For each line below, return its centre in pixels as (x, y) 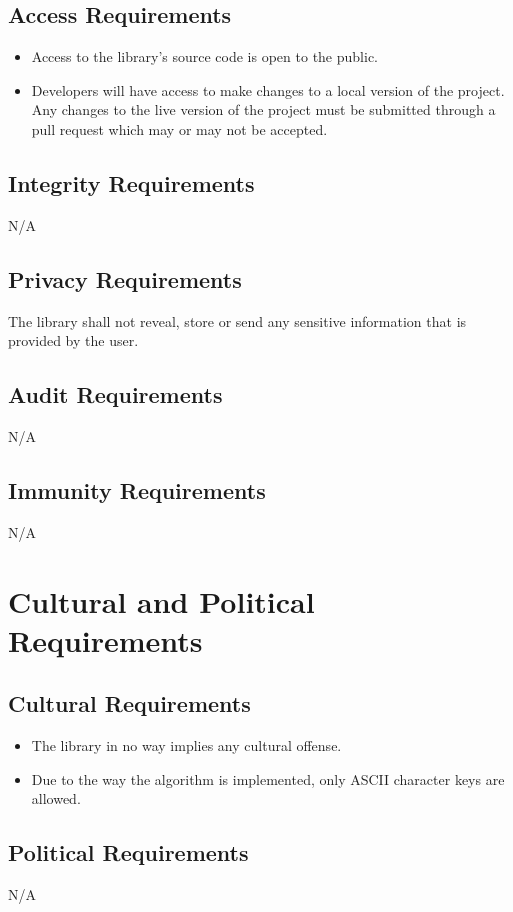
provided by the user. (73, 340)
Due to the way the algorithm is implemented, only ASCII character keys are (268, 778)
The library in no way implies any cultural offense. (186, 745)
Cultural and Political (161, 600)
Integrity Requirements (131, 182)
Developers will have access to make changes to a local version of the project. (268, 89)
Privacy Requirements (125, 278)
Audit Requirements (115, 394)
